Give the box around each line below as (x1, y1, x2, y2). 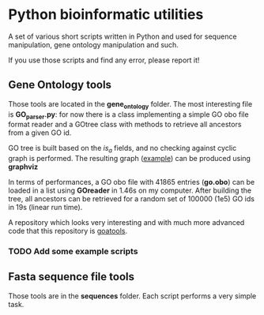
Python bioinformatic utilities (8, 6, 204, 24)
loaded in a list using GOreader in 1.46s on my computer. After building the (8, 186, 251, 195)
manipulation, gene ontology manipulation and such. (8, 39, 179, 49)
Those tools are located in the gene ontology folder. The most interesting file (8, 99, 253, 111)
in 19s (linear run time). (8, 203, 83, 212)
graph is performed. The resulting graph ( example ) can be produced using (8, 154, 251, 163)
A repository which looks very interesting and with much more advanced (8, 218, 245, 227)
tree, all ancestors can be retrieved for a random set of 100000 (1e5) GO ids (8, 194, 255, 204)
